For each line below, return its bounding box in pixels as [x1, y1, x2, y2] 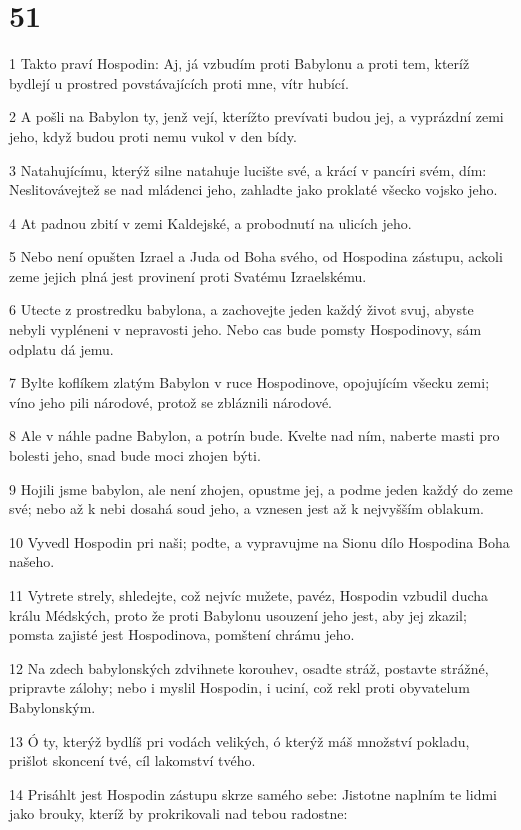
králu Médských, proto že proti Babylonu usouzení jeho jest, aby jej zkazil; [9, 604, 467, 625]
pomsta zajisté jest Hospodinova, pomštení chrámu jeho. [9, 624, 355, 645]
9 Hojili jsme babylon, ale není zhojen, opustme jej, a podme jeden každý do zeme [9, 478, 513, 499]
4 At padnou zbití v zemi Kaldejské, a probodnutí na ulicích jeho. [9, 212, 412, 233]
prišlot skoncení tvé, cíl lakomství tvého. [9, 750, 256, 771]
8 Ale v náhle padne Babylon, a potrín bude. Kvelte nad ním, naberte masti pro [9, 425, 500, 446]
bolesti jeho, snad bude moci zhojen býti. [9, 445, 261, 466]
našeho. [9, 551, 55, 572]
